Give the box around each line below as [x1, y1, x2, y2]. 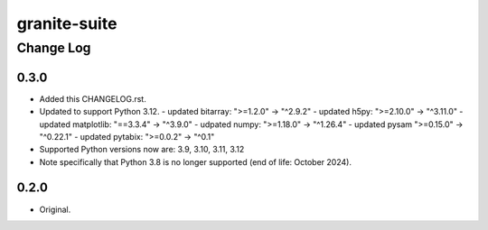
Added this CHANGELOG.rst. [39, 93, 146, 104]
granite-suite [16, 14, 117, 33]
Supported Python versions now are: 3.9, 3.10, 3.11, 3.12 [39, 144, 245, 155]
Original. [39, 204, 71, 215]
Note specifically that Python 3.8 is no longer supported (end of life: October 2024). [39, 156, 352, 167]
